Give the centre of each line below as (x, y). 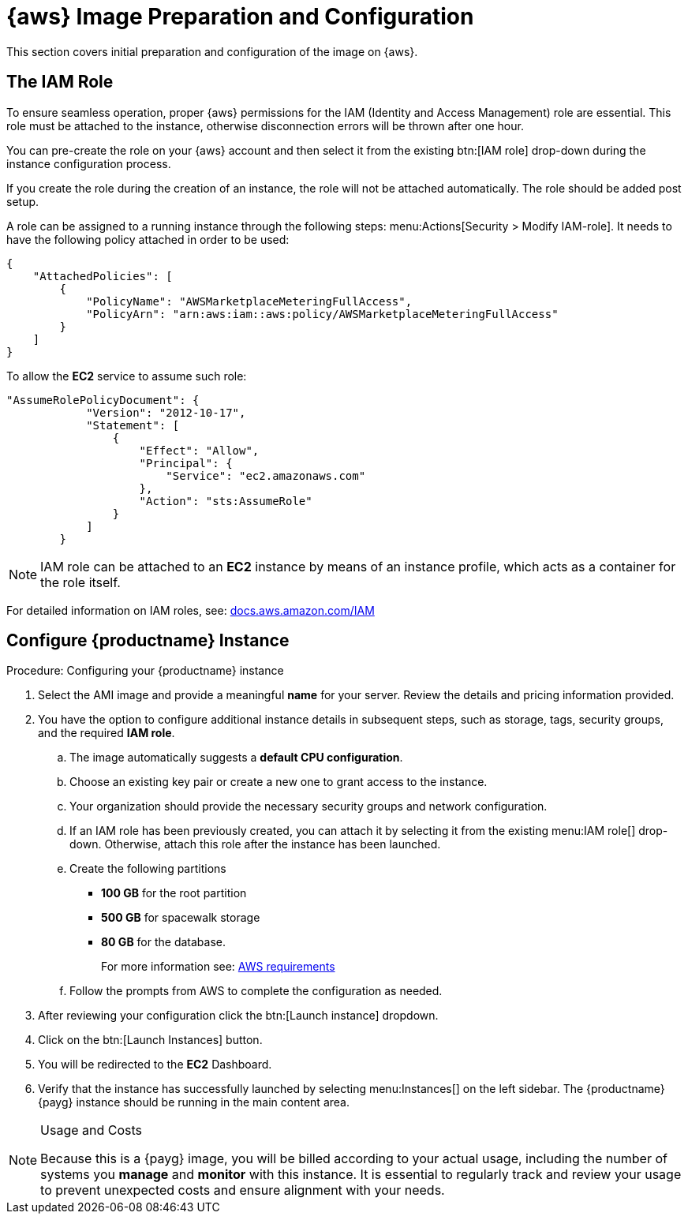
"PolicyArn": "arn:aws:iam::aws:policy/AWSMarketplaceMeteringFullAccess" (322, 314)
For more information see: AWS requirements (218, 967)
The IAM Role (60, 82)
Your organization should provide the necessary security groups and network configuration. (308, 806)
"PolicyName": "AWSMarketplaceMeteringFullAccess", (249, 301)
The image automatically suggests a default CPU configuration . (236, 758)
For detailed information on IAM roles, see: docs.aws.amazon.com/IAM (191, 610)
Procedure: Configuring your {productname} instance (145, 671)
